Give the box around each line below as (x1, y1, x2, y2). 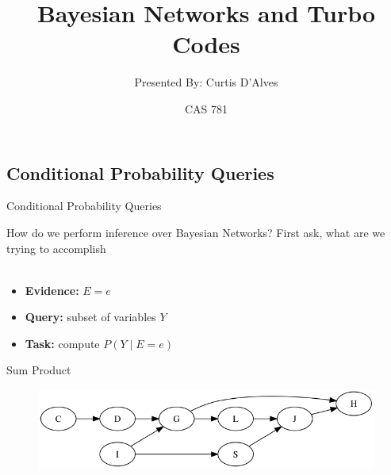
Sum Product (6, 362, 71, 378)
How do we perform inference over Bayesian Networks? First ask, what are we (6, 224, 385, 240)
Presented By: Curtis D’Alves (134, 74, 278, 90)
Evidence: (25, 282, 79, 298)
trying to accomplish (6, 239, 106, 256)
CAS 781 (184, 100, 228, 117)
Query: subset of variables (25, 308, 156, 325)
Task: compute (25, 335, 100, 351)
